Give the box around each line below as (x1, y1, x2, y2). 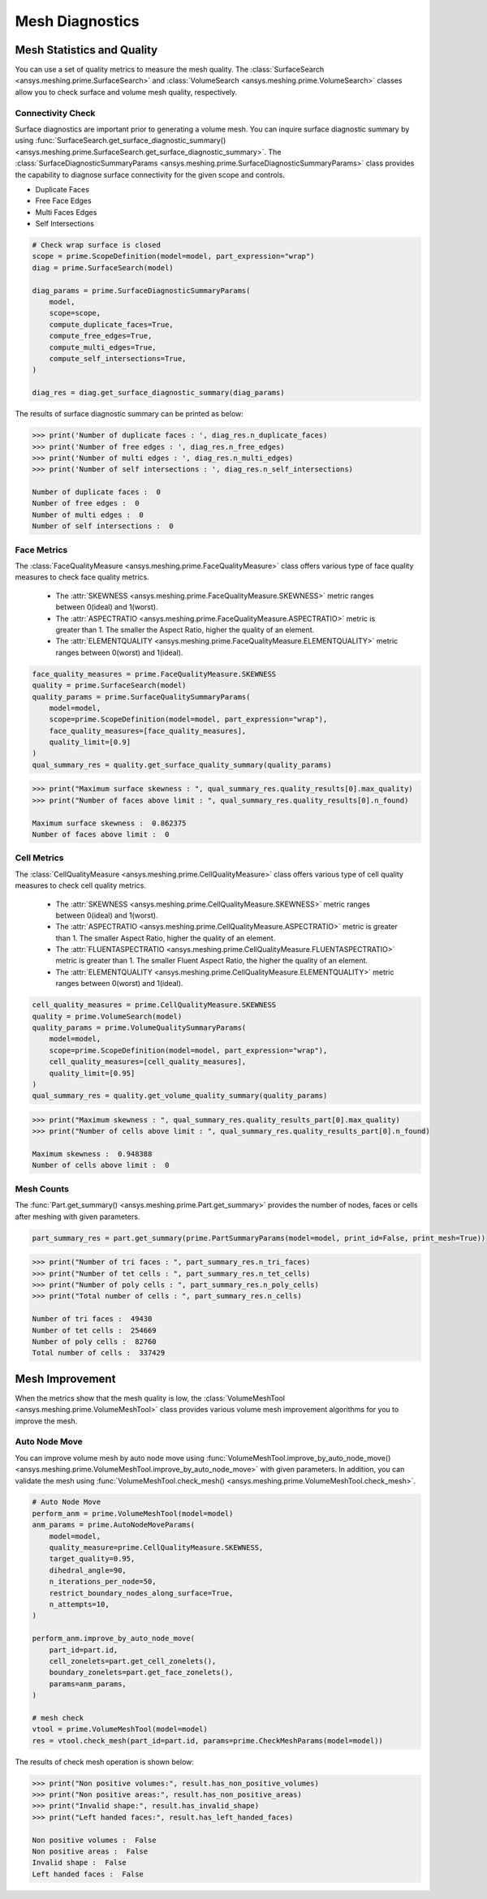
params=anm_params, (49, 1679, 127, 1688)
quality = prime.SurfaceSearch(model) (32, 681, 187, 690)
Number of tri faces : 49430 (32, 1315, 153, 1324)
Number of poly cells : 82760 (32, 1337, 157, 1346)
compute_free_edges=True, (49, 331, 153, 341)
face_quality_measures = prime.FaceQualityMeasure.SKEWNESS (32, 670, 277, 678)
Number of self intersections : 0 (32, 522, 174, 531)
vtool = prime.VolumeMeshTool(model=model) (32, 1725, 209, 1734)
